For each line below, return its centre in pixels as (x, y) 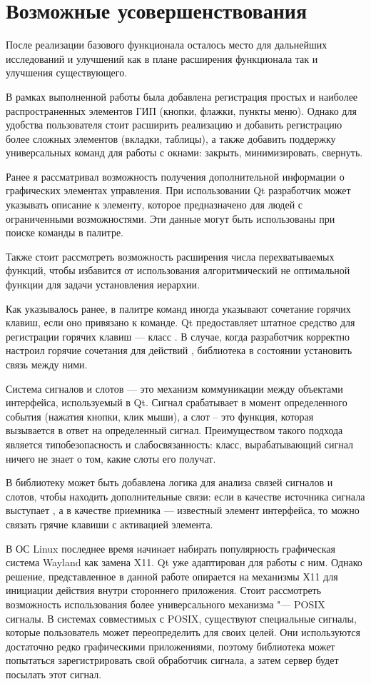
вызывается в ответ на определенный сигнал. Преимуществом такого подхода (174, 430)
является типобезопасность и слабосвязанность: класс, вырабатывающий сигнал (180, 444)
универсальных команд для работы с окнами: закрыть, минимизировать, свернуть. (184, 152)
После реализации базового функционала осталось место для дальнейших (167, 45)
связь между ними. (47, 364)
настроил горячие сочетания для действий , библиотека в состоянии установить (179, 350)
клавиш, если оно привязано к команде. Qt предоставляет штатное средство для (181, 322)
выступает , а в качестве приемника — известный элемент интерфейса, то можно (183, 510)
